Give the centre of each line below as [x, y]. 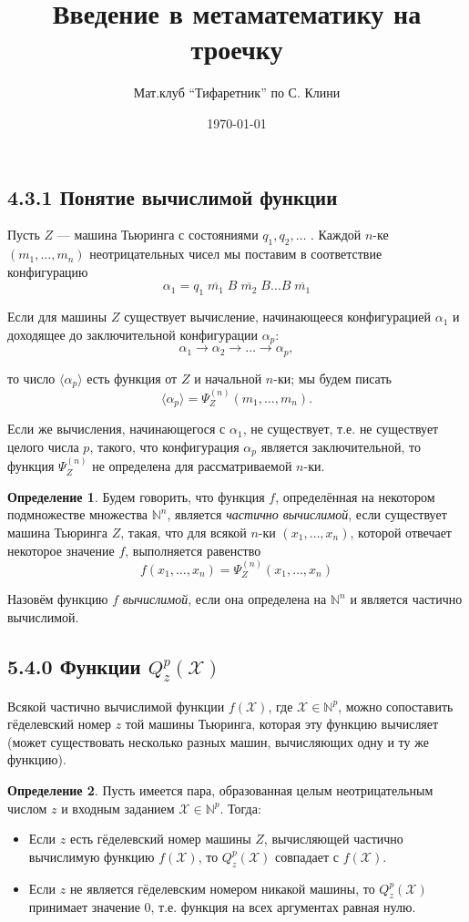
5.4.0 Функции [74, 666]
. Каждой [336, 235]
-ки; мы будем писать [332, 378]
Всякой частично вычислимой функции [116, 706]
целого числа [43, 446]
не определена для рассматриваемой [192, 466]
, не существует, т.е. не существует [341, 429]
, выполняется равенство [193, 550]
